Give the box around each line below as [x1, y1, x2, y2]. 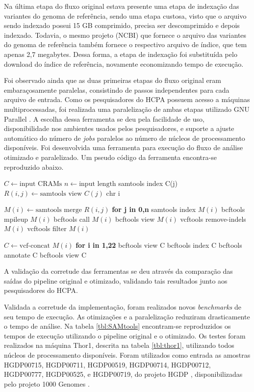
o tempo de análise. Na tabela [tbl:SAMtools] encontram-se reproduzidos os [4, 321, 231, 331]
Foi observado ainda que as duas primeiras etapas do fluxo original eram [4, 75, 221, 85]
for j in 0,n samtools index [112, 204, 196, 214]
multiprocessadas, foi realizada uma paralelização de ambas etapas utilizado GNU [4, 104, 250, 114]
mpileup [4, 213, 28, 224]
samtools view [40, 190, 82, 197]
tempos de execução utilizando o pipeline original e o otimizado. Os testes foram [4, 330, 246, 340]
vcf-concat [19, 242, 50, 250]
